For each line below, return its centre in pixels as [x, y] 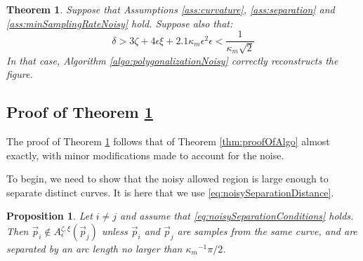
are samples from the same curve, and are [267, 231]
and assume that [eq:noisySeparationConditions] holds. [237, 216]
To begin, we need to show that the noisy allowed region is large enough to [167, 179]
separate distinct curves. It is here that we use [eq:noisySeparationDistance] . [170, 192]
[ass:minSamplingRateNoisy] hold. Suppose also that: [120, 23]
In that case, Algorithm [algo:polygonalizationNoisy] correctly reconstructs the [172, 60]
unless [114, 231]
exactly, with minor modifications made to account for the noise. [145, 155]
